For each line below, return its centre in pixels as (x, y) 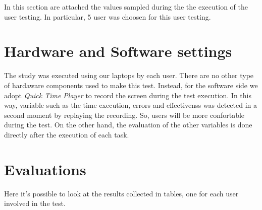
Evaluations (45, 169)
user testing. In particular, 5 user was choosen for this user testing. (108, 16)
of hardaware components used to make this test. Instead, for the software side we (131, 85)
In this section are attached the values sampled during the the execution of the (126, 7)
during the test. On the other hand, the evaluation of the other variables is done (128, 125)
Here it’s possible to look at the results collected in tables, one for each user (121, 193)
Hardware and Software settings (118, 51)
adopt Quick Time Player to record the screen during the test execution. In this (128, 95)
